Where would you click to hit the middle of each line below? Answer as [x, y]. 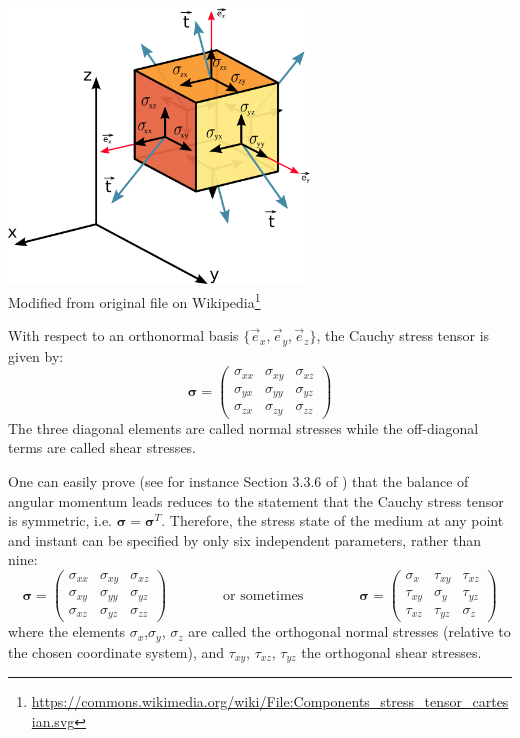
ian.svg [53, 720]
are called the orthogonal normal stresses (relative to [349, 631]
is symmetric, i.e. [60, 520]
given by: [36, 355]
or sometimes [263, 595]
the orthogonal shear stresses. [391, 651]
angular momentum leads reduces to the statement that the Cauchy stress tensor [256, 500]
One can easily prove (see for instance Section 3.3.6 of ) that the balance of [238, 480]
